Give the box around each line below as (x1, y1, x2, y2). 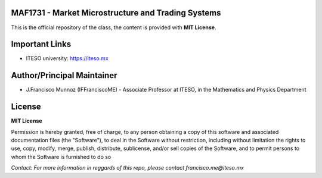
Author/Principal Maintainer (11, 70, 117, 80)
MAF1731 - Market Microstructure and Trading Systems (11, 8, 221, 18)
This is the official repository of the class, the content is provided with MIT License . (11, 24, 216, 31)
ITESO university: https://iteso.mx (26, 55, 109, 62)
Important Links (11, 39, 72, 49)
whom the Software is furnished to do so (11, 153, 112, 160)
